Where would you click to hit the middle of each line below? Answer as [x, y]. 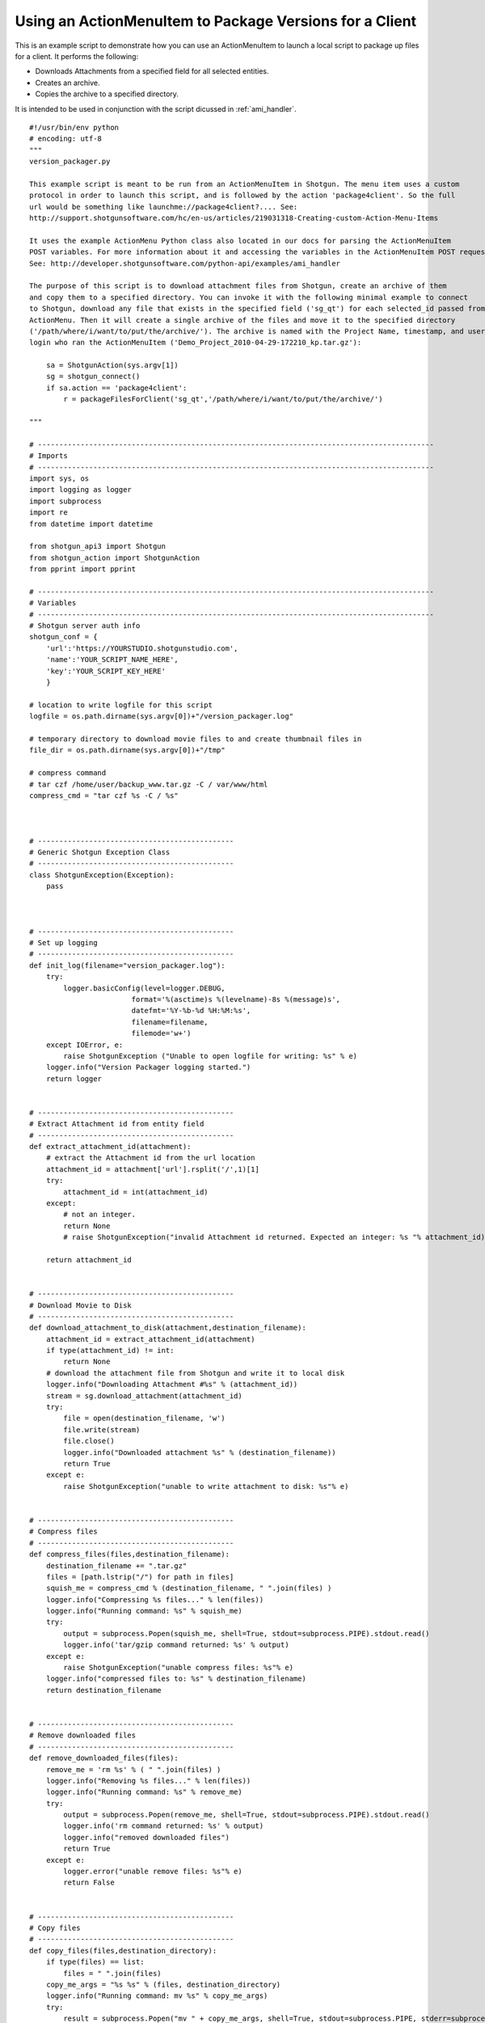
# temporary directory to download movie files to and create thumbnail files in [196, 739]
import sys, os [59, 479]
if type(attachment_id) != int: [110, 1351]
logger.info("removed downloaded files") [147, 1837]
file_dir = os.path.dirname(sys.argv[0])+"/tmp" [127, 750]
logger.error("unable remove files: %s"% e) [153, 1872]
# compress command [68, 773]
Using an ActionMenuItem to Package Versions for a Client [215, 21]
